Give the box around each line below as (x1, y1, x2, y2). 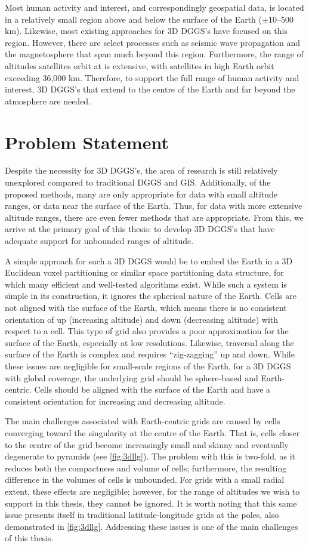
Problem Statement (5, 129, 169, 154)
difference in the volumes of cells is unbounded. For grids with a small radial (5, 473, 285, 486)
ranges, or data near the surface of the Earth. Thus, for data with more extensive (5, 199, 302, 212)
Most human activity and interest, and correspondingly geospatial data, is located (5, 1, 304, 13)
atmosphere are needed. (5, 94, 91, 107)
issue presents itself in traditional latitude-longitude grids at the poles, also (5, 508, 279, 521)
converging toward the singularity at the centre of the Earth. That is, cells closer (5, 426, 300, 439)
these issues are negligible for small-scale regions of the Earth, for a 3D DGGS (5, 359, 291, 372)
